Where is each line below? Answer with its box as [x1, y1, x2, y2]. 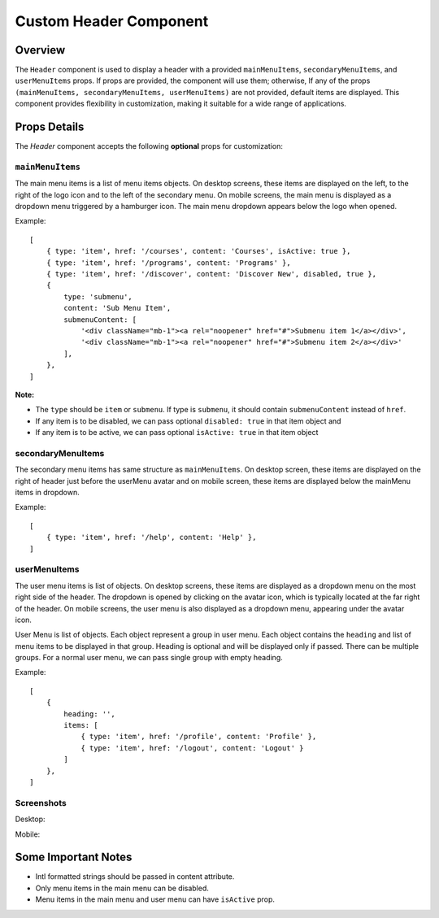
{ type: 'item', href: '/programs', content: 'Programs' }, [46, 258, 292, 268]
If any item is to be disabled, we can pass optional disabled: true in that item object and [35, 415, 341, 426]
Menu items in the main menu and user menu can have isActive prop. [35, 894, 276, 904]
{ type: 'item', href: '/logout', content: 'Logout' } [80, 743, 304, 752]
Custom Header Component [15, 12, 209, 30]
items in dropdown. [15, 488, 80, 498]
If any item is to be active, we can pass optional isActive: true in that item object [35, 428, 319, 437]
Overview [15, 43, 66, 57]
